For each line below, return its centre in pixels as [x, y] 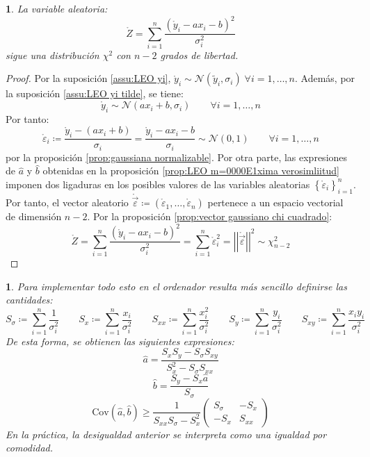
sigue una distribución [53, 55]
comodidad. [29, 448]
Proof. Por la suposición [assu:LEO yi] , [88, 78]
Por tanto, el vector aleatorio [67, 202]
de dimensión [34, 216]
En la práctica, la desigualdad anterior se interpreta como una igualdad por [166, 434]
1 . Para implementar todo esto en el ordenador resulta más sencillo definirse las [176, 286]
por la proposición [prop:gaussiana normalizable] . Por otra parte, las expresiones [177, 157]
